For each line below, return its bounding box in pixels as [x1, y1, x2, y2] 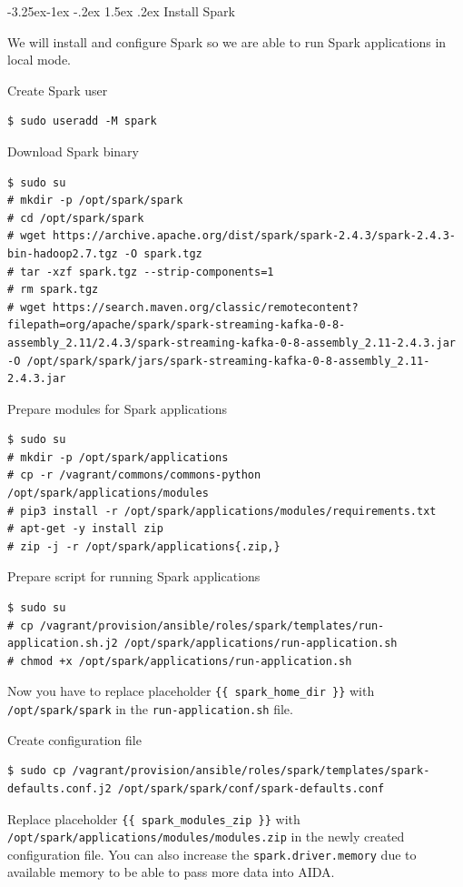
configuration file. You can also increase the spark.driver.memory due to [7, 844, 417, 863]
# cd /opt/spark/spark [7, 211, 144, 225]
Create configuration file [7, 730, 142, 749]
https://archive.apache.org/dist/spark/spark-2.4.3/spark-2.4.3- [53, 229, 456, 243]
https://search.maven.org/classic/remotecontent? [53, 300, 359, 314]
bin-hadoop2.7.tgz [7, 247, 118, 260]
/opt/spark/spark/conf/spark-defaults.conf [117, 781, 385, 795]
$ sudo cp [7, 764, 66, 778]
